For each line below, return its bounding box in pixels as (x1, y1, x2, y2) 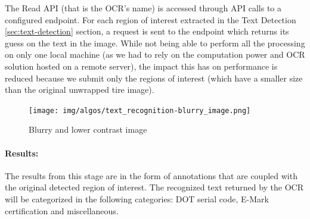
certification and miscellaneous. (5, 204, 119, 217)
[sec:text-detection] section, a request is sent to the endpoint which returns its (5, 25, 289, 37)
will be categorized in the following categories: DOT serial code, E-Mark (5, 192, 269, 205)
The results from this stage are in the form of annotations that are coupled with (5, 169, 297, 182)
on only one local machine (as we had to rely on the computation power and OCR (5, 48, 305, 61)
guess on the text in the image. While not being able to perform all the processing (5, 36, 305, 49)
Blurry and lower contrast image (29, 123, 147, 136)
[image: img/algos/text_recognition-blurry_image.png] (29, 106, 251, 115)
